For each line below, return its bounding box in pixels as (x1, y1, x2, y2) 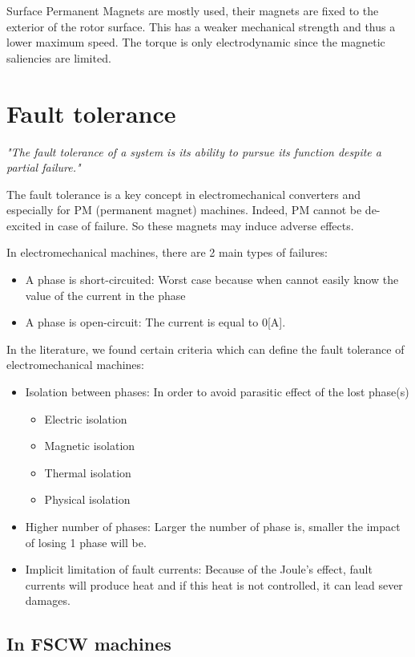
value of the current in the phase (25, 286, 186, 303)
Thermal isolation (44, 464, 131, 481)
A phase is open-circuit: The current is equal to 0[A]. (25, 314, 286, 331)
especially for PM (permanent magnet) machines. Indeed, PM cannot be (6, 201, 362, 218)
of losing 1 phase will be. (25, 533, 147, 550)
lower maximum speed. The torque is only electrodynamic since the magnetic (6, 34, 385, 51)
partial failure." (6, 159, 81, 176)
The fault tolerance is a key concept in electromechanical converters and (6, 185, 361, 202)
